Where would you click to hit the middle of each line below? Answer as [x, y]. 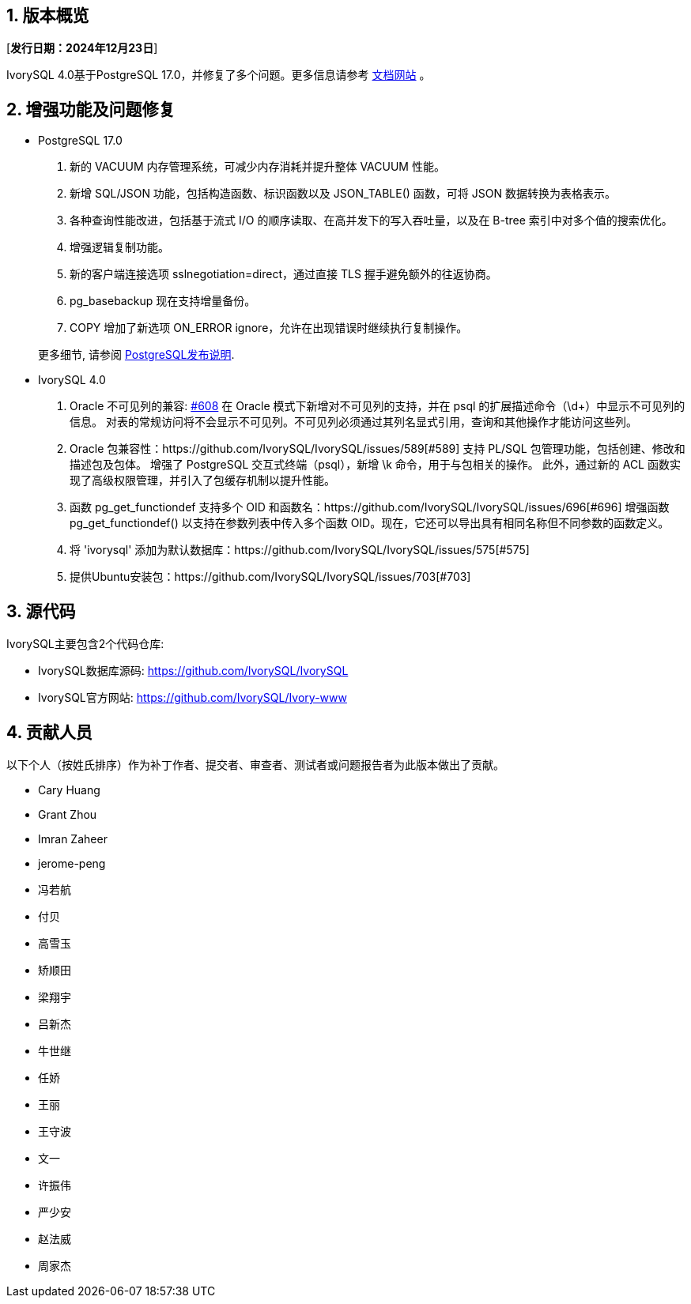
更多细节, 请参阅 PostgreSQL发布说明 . [136, 355]
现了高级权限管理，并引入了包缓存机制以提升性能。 [202, 481]
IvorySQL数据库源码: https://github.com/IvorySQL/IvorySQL [193, 671]
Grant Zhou [68, 814]
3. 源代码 [41, 611]
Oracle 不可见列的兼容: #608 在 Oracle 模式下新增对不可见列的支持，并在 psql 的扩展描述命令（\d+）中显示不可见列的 [378, 406]
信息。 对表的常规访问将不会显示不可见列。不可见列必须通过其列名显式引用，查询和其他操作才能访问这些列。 [353, 422]
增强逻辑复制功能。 [119, 247]
